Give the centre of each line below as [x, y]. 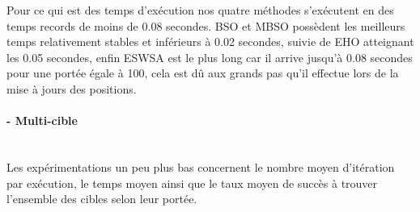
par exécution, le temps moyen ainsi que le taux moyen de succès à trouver [192, 183]
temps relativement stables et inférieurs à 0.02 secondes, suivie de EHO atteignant [210, 42]
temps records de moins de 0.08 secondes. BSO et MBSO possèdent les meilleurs [206, 25]
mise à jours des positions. [72, 88]
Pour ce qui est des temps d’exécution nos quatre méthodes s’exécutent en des [200, 10]
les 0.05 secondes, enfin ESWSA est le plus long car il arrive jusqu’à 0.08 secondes [210, 57]
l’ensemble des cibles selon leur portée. [102, 199]
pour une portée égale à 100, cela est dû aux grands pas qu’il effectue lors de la [203, 73]
